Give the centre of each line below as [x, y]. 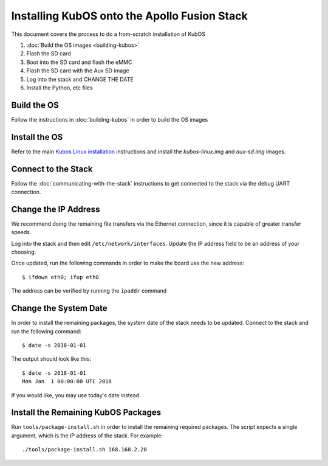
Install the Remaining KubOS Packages [86, 413]
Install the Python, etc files [60, 88]
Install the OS [37, 137]
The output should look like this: [51, 359]
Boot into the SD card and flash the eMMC [79, 62]
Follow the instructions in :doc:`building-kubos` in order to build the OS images [110, 119]
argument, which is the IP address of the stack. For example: [87, 436]
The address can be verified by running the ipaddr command [89, 291]
